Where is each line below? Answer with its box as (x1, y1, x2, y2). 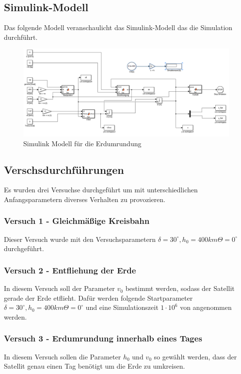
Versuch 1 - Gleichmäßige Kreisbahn (4, 215, 150, 227)
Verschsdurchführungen (4, 162, 124, 177)
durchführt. (4, 32, 38, 42)
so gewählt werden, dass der (154, 351, 237, 361)
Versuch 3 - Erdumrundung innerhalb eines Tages (4, 332, 202, 344)
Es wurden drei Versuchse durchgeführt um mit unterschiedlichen (4, 185, 198, 195)
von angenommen (180, 302, 232, 312)
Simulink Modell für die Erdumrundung (23, 138, 142, 148)
